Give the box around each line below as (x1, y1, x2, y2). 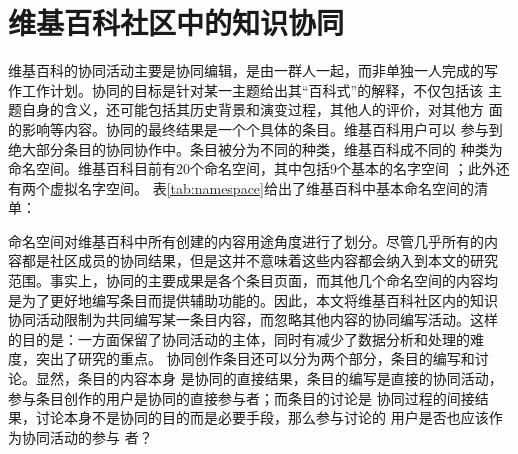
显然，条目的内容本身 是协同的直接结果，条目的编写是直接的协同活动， (35, 368, 503, 389)
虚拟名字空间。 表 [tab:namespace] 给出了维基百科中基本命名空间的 (49, 177, 474, 198)
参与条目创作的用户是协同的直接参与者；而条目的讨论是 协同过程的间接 (8, 387, 475, 408)
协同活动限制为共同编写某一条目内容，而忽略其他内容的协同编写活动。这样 (8, 309, 498, 330)
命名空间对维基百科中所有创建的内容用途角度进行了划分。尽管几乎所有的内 (8, 230, 498, 251)
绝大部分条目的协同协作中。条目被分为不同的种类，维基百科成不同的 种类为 (8, 138, 503, 159)
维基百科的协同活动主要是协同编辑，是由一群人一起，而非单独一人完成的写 (8, 60, 498, 81)
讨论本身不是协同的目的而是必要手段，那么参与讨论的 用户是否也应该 (35, 407, 489, 428)
